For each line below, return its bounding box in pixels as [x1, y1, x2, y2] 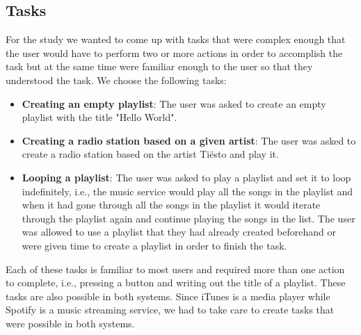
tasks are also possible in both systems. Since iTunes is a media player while [6, 288, 330, 303]
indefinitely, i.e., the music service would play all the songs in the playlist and [22, 183, 353, 198]
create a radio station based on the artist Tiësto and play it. [22, 147, 279, 161]
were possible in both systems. [6, 316, 135, 330]
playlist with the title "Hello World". [22, 110, 177, 124]
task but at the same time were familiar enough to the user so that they [6, 59, 313, 74]
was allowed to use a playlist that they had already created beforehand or [22, 224, 336, 239]
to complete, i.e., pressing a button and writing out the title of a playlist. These [6, 275, 346, 290]
